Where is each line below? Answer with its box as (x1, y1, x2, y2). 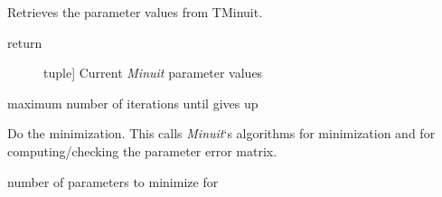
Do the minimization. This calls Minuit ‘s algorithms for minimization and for (7, 124, 436, 143)
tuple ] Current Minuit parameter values (43, 63, 263, 82)
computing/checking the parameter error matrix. (7, 141, 277, 160)
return (7, 33, 42, 52)
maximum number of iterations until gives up (7, 93, 259, 112)
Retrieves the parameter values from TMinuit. (7, 3, 263, 21)
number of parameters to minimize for (7, 172, 219, 191)
